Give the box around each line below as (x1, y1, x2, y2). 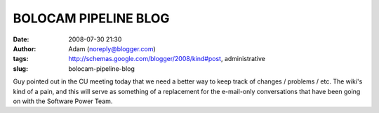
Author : (13, 44, 36, 53)
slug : (13, 64, 28, 73)
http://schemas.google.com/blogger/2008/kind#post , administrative (68, 55, 266, 63)
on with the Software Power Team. (13, 97, 113, 105)
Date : (13, 35, 29, 44)
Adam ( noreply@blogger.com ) (68, 44, 156, 53)
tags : (13, 55, 29, 63)
